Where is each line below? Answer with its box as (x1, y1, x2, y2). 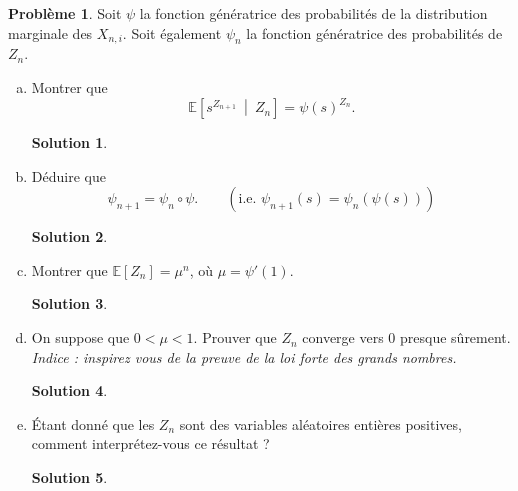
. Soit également (122, 22, 222, 43)
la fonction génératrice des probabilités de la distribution (139, 3, 488, 23)
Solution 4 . (31, 380, 108, 401)
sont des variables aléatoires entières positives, (179, 413, 462, 434)
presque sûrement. (400, 327, 511, 348)
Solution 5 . (31, 467, 108, 488)
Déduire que (31, 165, 106, 186)
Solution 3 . (31, 293, 108, 314)
